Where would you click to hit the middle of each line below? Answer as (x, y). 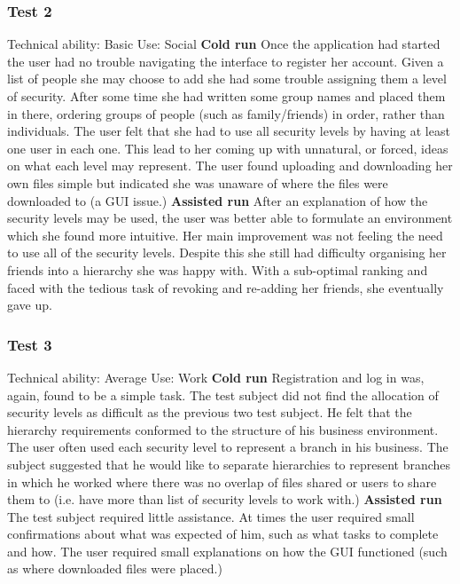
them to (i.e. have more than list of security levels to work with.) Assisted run (225, 499)
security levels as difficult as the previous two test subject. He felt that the (210, 412)
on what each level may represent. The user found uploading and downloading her (230, 166)
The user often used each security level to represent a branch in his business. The (228, 447)
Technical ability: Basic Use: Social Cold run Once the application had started (224, 44)
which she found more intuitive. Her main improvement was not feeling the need (225, 235)
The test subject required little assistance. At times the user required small (211, 516)
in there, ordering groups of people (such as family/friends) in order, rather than (226, 113)
